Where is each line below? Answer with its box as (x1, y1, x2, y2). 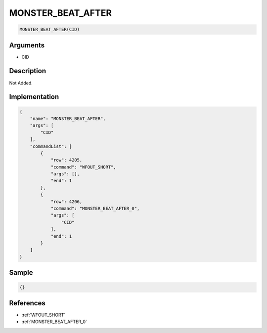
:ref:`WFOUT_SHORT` (21, 312, 66, 318)
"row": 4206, (50, 199, 83, 205)
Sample (9, 268, 33, 277)
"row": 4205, (50, 157, 83, 163)
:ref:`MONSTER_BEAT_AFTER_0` (21, 319, 88, 325)
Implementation (9, 93, 59, 101)
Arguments (9, 41, 45, 49)
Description (9, 67, 46, 75)
